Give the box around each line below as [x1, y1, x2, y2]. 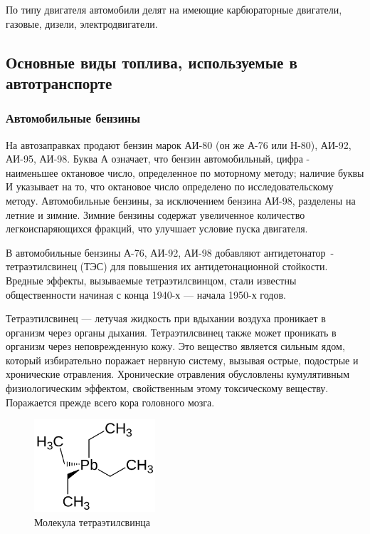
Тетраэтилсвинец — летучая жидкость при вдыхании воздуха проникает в [6, 311, 326, 326]
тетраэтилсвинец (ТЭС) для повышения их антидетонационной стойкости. [6, 259, 328, 274]
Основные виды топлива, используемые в [6, 51, 297, 73]
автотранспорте [6, 71, 112, 93]
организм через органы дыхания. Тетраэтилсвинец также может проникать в [6, 324, 337, 339]
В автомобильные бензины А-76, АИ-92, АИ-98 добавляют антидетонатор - [6, 245, 334, 260]
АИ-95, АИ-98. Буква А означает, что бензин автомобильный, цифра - [6, 151, 310, 166]
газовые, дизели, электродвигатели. [6, 16, 158, 31]
